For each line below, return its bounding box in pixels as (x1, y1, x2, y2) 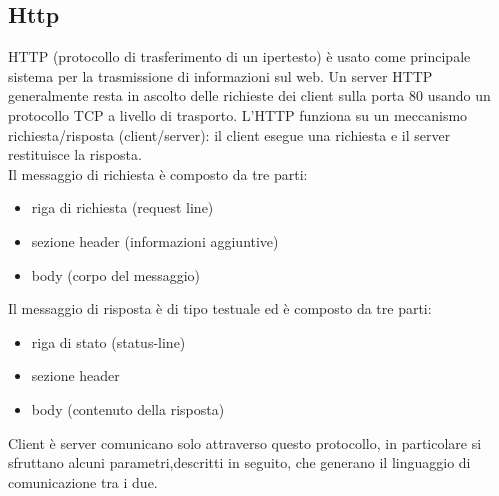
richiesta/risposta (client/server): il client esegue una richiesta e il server (8, 124, 451, 145)
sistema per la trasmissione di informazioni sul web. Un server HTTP (8, 65, 433, 86)
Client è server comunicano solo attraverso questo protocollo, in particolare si (8, 432, 482, 453)
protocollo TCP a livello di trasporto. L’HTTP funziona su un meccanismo (8, 104, 468, 125)
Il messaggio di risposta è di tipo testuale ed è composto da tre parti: (8, 298, 432, 319)
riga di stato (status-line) (31, 331, 186, 352)
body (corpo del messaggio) (31, 264, 200, 285)
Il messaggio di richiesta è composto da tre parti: (8, 163, 308, 184)
